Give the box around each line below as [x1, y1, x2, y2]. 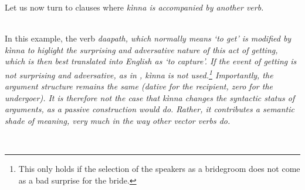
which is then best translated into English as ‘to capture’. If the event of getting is [5, 55, 297, 67]
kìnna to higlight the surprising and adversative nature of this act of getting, [5, 43, 278, 56]
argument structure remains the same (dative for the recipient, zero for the [5, 80, 273, 92]
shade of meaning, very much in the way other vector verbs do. [5, 115, 231, 126]
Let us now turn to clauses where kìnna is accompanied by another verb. [5, 1, 264, 13]
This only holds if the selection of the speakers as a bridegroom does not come [18, 163, 300, 175]
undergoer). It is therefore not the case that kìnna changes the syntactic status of [5, 91, 295, 103]
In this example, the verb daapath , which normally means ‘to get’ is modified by [5, 32, 292, 44]
